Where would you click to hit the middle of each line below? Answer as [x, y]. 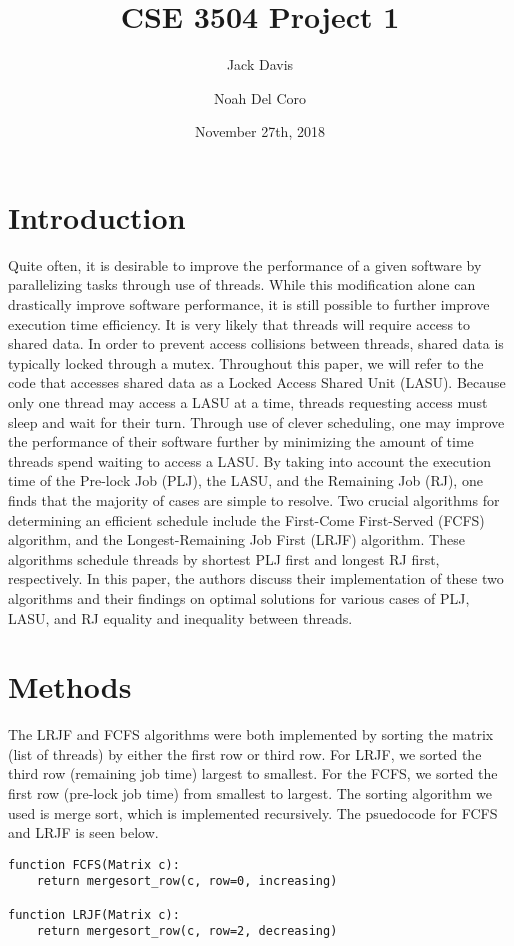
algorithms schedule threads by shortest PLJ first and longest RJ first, [224, 558]
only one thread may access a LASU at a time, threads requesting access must [248, 402]
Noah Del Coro [259, 97]
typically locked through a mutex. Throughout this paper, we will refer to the [246, 362]
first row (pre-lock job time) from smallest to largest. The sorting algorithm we [250, 793]
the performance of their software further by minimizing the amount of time [241, 441]
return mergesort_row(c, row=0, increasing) [187, 881]
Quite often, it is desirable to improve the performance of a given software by [245, 264]
